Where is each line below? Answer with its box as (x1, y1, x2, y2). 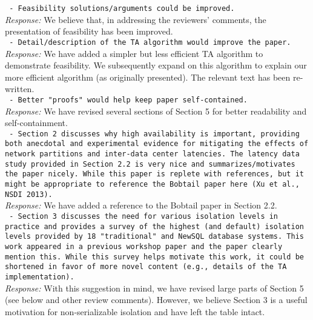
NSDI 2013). (5, 190, 53, 199)
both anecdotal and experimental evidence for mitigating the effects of (5, 139, 309, 148)
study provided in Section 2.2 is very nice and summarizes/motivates (5, 159, 295, 168)
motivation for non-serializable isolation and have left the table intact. (5, 305, 265, 318)
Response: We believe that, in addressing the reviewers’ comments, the (5, 13, 266, 25)
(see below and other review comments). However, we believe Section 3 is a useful (5, 293, 308, 306)
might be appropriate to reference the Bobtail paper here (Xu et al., (5, 180, 300, 188)
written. (5, 82, 35, 95)
